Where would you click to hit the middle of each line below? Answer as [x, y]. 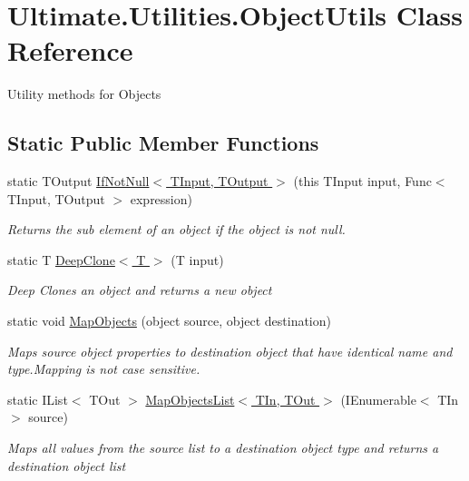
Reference [70, 50]
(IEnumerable [378, 399]
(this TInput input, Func [362, 181]
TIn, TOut [285, 399]
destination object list [67, 465]
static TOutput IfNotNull [78, 181]
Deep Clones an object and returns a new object [140, 290]
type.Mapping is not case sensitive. [104, 369]
